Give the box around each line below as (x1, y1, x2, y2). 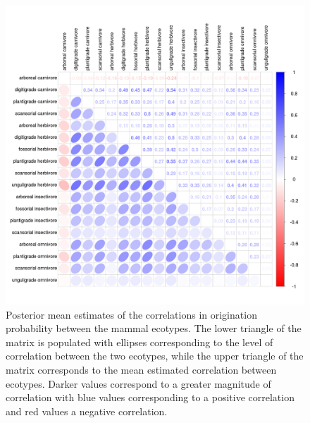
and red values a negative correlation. (6, 403, 168, 418)
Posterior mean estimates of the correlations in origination (6, 307, 257, 321)
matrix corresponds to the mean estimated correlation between (6, 362, 277, 376)
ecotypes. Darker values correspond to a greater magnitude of (6, 376, 271, 391)
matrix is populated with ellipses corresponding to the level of (6, 334, 273, 349)
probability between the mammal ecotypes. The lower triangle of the (6, 321, 302, 336)
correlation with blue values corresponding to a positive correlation (6, 390, 294, 405)
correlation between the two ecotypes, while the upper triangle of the (6, 348, 304, 363)
